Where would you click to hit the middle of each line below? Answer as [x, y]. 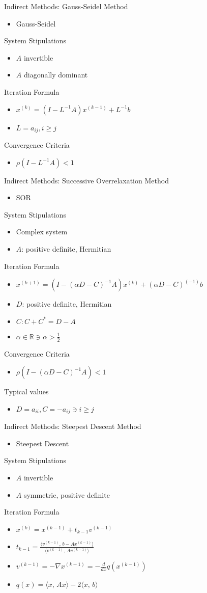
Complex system [42, 232]
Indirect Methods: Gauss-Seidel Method [66, 6]
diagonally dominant [56, 75]
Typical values [26, 392]
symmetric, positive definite [67, 494]
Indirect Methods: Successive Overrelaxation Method [86, 180]
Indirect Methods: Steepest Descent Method [73, 426]
